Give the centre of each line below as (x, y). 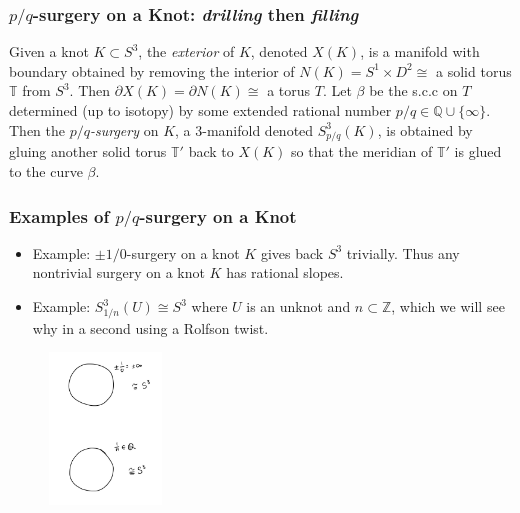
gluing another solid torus (88, 151)
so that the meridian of (362, 151)
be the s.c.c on (413, 90)
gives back (292, 252)
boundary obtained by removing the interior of (152, 70)
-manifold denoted (258, 129)
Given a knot (49, 51)
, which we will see (448, 306)
